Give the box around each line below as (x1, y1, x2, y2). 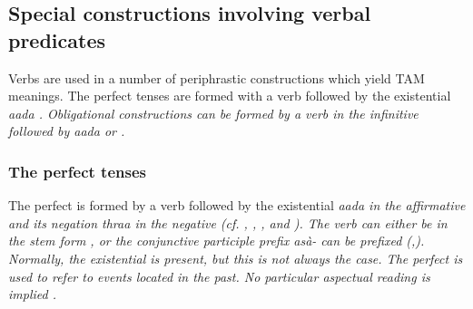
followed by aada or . (8, 121, 125, 140)
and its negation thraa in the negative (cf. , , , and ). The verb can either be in (8, 213, 448, 232)
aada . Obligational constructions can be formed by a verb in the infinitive (8, 103, 419, 122)
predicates (8, 25, 106, 53)
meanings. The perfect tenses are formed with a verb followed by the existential (8, 86, 451, 105)
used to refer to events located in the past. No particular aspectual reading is (8, 266, 430, 285)
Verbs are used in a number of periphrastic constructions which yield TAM (8, 68, 425, 87)
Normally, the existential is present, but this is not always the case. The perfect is (8, 248, 463, 267)
